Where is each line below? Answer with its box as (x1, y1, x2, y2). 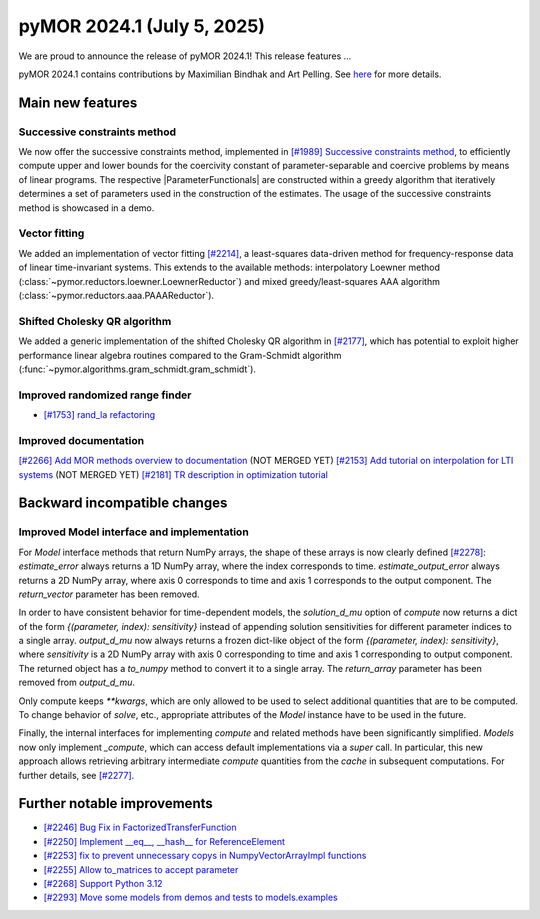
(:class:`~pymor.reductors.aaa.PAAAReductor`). (18, 289, 215, 301)
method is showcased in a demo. (18, 201, 155, 214)
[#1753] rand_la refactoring (43, 409, 155, 421)
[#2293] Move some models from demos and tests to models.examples (43, 891, 339, 904)
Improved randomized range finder (18, 388, 192, 402)
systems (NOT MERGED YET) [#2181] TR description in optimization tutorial (18, 468, 329, 480)
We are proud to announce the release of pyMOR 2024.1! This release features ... (18, 50, 352, 62)
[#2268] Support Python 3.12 (43, 878, 164, 890)
